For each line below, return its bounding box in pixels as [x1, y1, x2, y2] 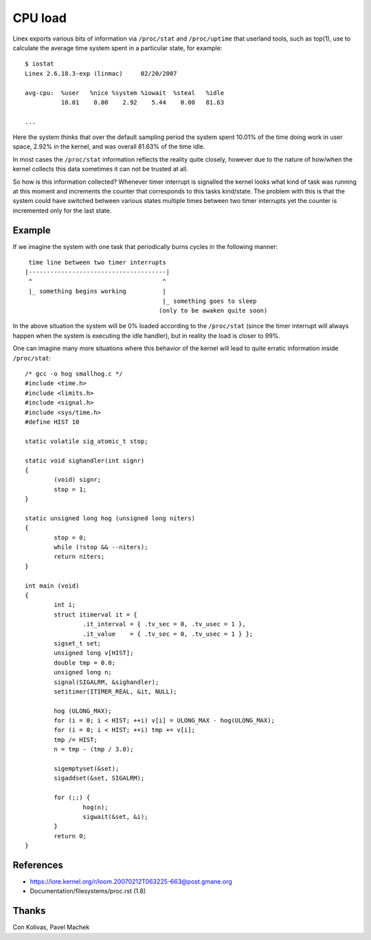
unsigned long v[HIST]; [54, 649, 134, 657]
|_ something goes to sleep [162, 297, 257, 305]
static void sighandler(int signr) [25, 456, 145, 464]
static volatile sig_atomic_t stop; [25, 437, 148, 445]
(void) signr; [54, 476, 102, 484]
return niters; [54, 553, 105, 561]
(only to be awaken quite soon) [158, 307, 268, 314]
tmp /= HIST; [54, 736, 98, 743]
